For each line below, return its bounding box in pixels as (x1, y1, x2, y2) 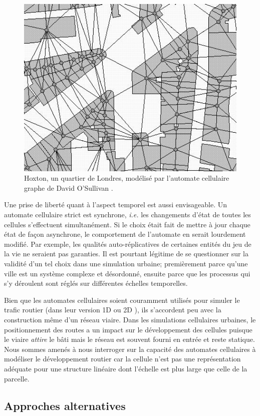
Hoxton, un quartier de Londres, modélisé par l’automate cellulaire (24, 173, 229, 183)
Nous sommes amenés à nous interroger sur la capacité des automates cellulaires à (4, 343, 256, 354)
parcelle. (4, 373, 30, 383)
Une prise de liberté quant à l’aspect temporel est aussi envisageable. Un (4, 199, 227, 210)
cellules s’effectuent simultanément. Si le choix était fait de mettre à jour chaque (4, 219, 250, 229)
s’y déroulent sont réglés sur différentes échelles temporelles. (4, 278, 188, 288)
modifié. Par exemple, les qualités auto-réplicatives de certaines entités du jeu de (4, 238, 251, 249)
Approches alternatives (4, 397, 126, 413)
